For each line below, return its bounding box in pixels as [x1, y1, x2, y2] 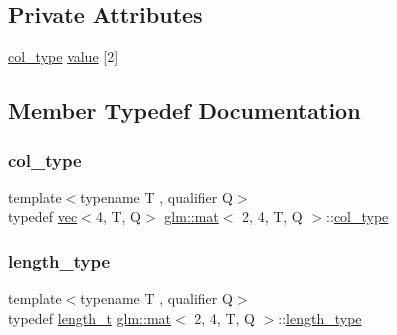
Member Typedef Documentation [8, 95, 361, 126]
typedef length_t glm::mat [8, 307, 171, 328]
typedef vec [8, 206, 78, 227]
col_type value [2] [8, 46, 119, 67]
